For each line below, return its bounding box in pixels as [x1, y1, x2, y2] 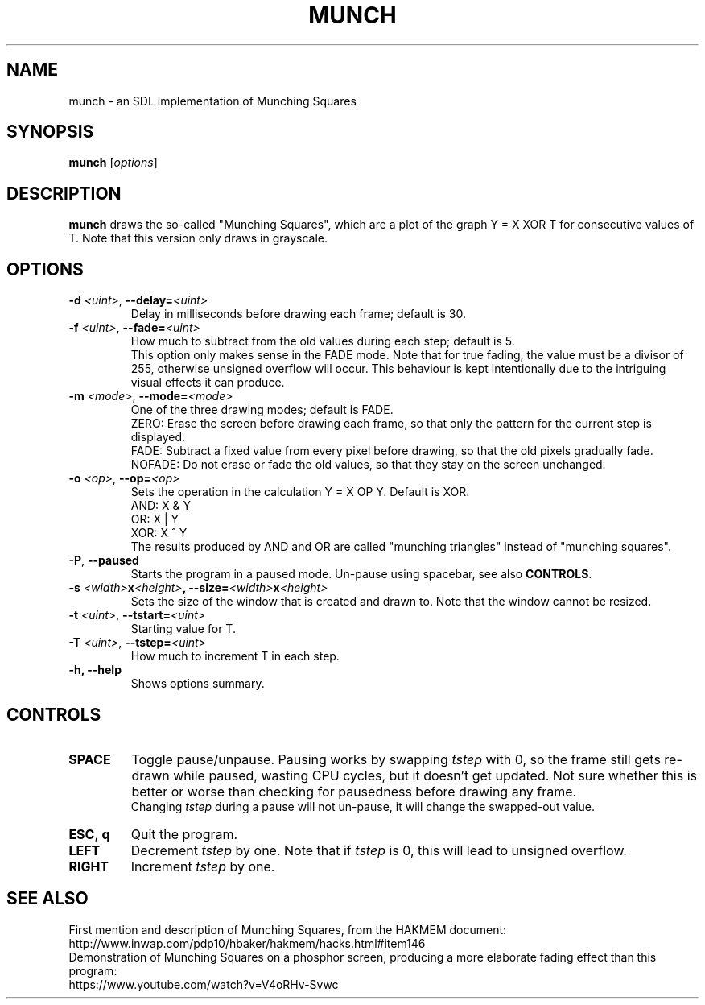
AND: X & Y [130, 498, 192, 513]
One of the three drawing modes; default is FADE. [130, 403, 394, 417]
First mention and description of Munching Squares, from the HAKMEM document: [68, 922, 507, 937]
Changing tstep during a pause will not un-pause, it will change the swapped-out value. [130, 799, 596, 813]
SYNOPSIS [6, 122, 94, 143]
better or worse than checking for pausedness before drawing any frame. [131, 783, 577, 800]
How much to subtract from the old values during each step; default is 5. [130, 334, 515, 349]
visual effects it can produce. [130, 375, 285, 390]
